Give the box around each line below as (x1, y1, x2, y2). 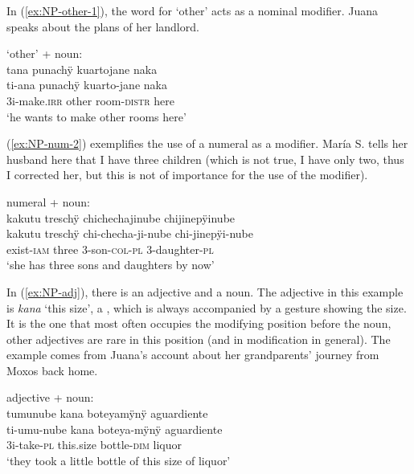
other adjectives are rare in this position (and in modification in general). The (6, 330, 391, 347)
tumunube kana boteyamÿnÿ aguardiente (6, 405, 208, 422)
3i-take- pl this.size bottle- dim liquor (6, 436, 182, 453)
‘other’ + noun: (6, 45, 83, 62)
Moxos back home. (6, 362, 98, 378)
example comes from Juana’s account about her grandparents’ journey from (6, 346, 379, 363)
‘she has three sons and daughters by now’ (6, 256, 215, 273)
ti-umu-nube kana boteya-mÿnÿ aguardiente (6, 420, 223, 437)
